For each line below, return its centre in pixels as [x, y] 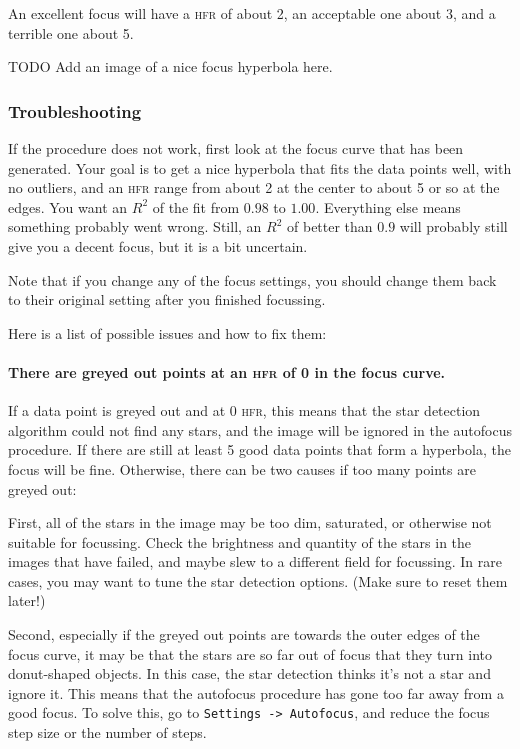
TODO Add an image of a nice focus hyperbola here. [170, 66]
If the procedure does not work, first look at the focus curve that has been [236, 148]
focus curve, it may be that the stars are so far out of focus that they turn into [250, 653]
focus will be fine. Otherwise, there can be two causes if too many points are [242, 468]
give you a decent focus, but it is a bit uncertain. [158, 245]
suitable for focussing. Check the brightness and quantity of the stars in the [240, 541]
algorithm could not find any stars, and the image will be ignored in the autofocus [260, 429]
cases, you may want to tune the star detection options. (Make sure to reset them [258, 580]
